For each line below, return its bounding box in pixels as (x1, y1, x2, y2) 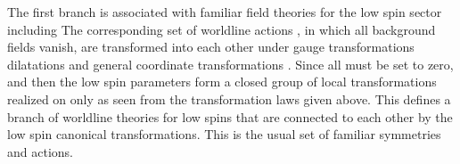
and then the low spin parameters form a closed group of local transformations (7, 72, 437, 91)
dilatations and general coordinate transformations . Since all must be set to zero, (7, 54, 454, 73)
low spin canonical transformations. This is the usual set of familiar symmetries (7, 125, 441, 143)
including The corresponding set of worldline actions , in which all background (7, 20, 436, 38)
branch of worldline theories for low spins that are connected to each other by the (7, 107, 453, 126)
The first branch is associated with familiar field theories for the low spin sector (7, 3, 442, 20)
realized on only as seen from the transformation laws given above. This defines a (7, 89, 451, 108)
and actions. (7, 142, 73, 160)
